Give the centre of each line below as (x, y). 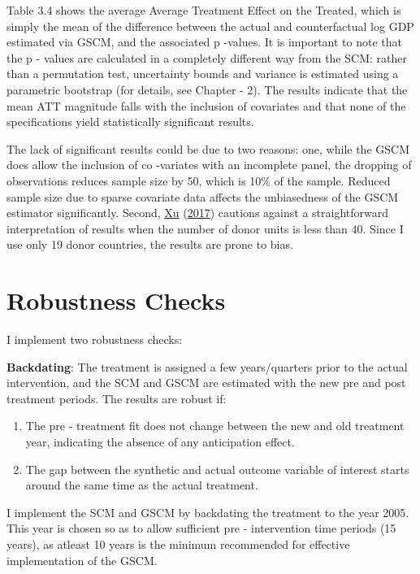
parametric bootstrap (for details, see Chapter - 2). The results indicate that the (207, 89)
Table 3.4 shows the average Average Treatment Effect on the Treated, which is (204, 10)
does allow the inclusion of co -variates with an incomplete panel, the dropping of (209, 165)
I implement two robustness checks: (95, 339)
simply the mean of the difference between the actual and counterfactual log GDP (210, 26)
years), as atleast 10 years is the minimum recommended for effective (178, 544)
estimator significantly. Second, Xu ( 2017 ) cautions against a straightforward (197, 213)
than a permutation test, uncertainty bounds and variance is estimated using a (203, 74)
